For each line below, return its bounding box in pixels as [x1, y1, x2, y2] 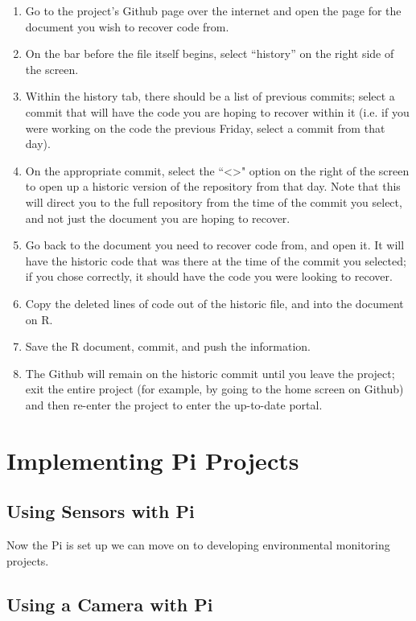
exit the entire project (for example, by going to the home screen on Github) [25, 380, 404, 397]
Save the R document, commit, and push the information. [25, 338, 311, 355]
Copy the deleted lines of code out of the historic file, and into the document [25, 294, 404, 311]
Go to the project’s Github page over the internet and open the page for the [25, 2, 402, 19]
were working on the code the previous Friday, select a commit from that [25, 119, 385, 136]
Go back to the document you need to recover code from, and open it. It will [25, 236, 405, 253]
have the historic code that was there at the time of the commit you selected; [25, 252, 406, 269]
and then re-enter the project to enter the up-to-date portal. [25, 396, 323, 413]
